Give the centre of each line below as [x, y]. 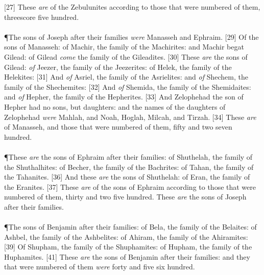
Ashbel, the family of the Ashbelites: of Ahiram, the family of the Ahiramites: [126, 236]
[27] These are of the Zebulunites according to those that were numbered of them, [132, 7]
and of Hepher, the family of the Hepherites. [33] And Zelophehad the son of [124, 97]
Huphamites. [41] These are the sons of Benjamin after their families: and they [127, 256]
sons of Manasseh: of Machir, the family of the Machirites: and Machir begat [124, 47]
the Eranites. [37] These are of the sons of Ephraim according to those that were [130, 186]
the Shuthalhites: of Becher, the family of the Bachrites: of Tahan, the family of [129, 167]
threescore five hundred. [42, 17]
